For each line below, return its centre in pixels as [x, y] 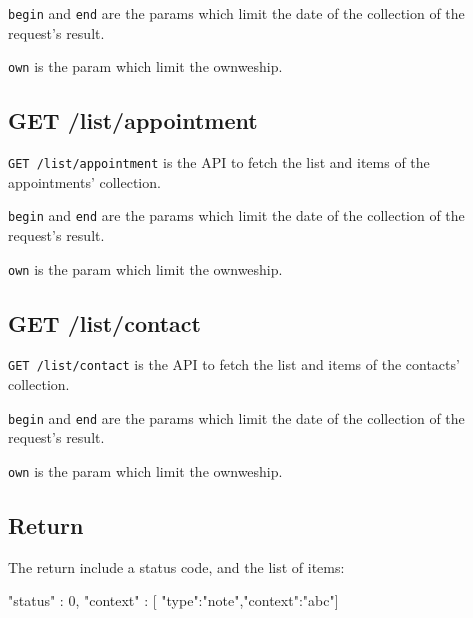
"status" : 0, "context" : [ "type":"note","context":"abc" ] [173, 600]
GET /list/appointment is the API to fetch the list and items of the [219, 162]
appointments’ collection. [84, 181]
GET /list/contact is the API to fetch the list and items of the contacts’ [234, 364]
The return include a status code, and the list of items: [176, 566]
